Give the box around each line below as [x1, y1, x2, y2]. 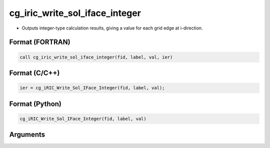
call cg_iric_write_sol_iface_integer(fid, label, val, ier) [19, 54, 173, 60]
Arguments [9, 130, 45, 139]
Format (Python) [9, 99, 62, 108]
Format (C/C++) [9, 68, 60, 77]
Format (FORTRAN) [9, 38, 70, 46]
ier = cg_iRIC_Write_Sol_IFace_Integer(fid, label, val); [19, 85, 165, 91]
